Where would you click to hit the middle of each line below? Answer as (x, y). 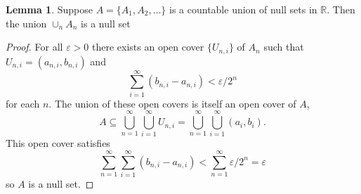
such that (284, 47)
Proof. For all (34, 47)
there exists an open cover (148, 47)
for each (23, 103)
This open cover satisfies (58, 143)
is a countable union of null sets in (243, 9)
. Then (341, 9)
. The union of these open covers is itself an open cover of (172, 103)
